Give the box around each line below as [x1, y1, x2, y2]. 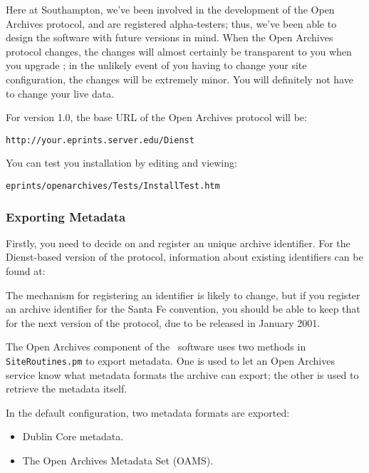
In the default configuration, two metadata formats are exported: [6, 405, 290, 420]
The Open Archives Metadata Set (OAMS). [22, 453, 214, 468]
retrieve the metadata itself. [6, 381, 128, 396]
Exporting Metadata [6, 207, 126, 225]
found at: [6, 264, 46, 279]
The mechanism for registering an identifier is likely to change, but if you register [6, 287, 360, 302]
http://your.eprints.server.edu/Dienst [6, 135, 194, 145]
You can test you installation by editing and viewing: [6, 155, 237, 170]
